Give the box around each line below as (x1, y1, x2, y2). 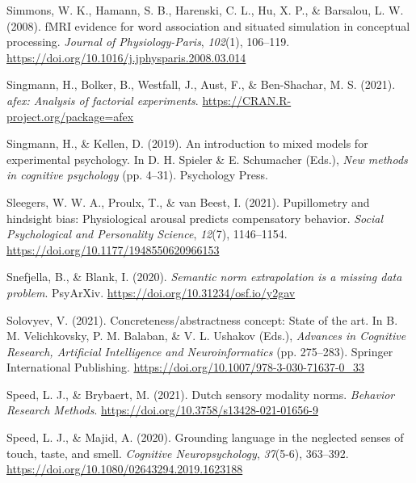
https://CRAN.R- (202, 91, 292, 108)
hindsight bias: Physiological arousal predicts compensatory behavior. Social (6, 209, 383, 226)
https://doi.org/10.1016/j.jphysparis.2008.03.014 (6, 48, 246, 65)
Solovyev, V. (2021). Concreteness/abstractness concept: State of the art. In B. (6, 311, 398, 328)
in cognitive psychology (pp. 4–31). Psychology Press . (6, 166, 268, 183)
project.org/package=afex (6, 107, 134, 124)
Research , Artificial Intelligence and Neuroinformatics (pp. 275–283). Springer (6, 342, 393, 359)
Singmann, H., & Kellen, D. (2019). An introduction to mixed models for (6, 135, 368, 152)
